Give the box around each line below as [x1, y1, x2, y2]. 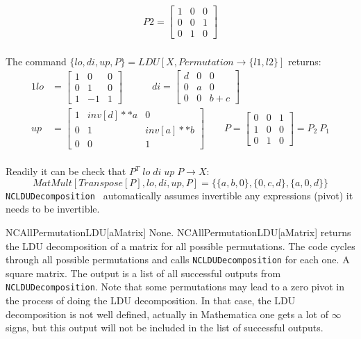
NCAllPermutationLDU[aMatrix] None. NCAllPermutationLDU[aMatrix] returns [6, 225, 351, 239]
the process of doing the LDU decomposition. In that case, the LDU [6, 293, 296, 308]
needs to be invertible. [6, 201, 100, 216]
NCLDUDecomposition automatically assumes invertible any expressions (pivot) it [6, 188, 353, 202]
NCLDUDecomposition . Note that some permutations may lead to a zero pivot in [6, 279, 344, 294]
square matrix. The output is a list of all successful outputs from [6, 265, 281, 280]
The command [6, 53, 67, 68]
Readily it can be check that [6, 164, 126, 179]
